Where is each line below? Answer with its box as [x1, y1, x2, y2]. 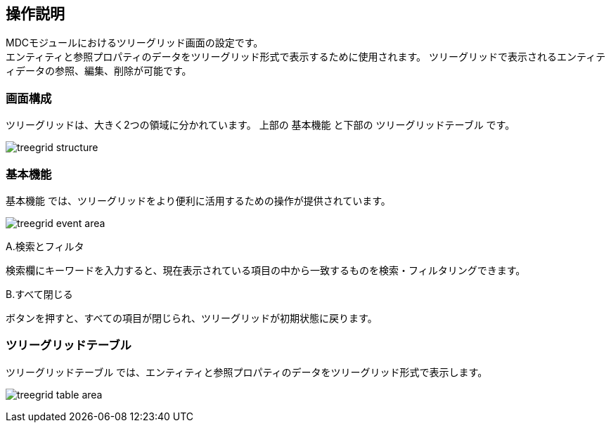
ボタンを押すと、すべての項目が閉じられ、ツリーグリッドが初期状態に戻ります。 [6, 311, 378, 324]
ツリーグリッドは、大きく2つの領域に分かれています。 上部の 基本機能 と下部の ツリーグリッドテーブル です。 [6, 119, 515, 131]
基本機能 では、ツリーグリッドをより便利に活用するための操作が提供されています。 [6, 194, 391, 207]
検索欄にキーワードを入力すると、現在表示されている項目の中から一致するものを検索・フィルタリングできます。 [6, 264, 526, 276]
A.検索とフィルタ [6, 240, 84, 252]
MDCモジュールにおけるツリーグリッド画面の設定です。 [6, 37, 264, 49]
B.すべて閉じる [6, 287, 73, 300]
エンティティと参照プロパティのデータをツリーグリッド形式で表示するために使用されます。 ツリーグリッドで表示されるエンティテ [6, 51, 606, 63]
